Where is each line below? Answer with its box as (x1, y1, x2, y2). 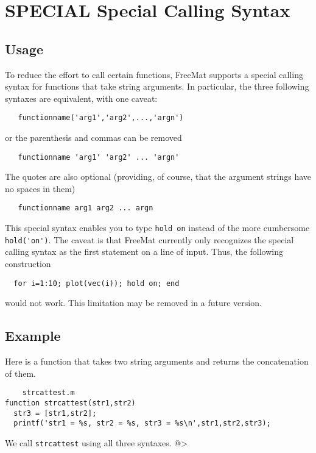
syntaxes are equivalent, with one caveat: (5, 91, 158, 104)
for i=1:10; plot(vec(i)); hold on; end (13, 279, 180, 288)
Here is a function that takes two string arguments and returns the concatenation (5, 355, 309, 368)
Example (5, 326, 61, 345)
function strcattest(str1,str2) (5, 398, 136, 407)
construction (5, 257, 51, 270)
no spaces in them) (5, 182, 75, 194)
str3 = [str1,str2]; (13, 408, 97, 418)
